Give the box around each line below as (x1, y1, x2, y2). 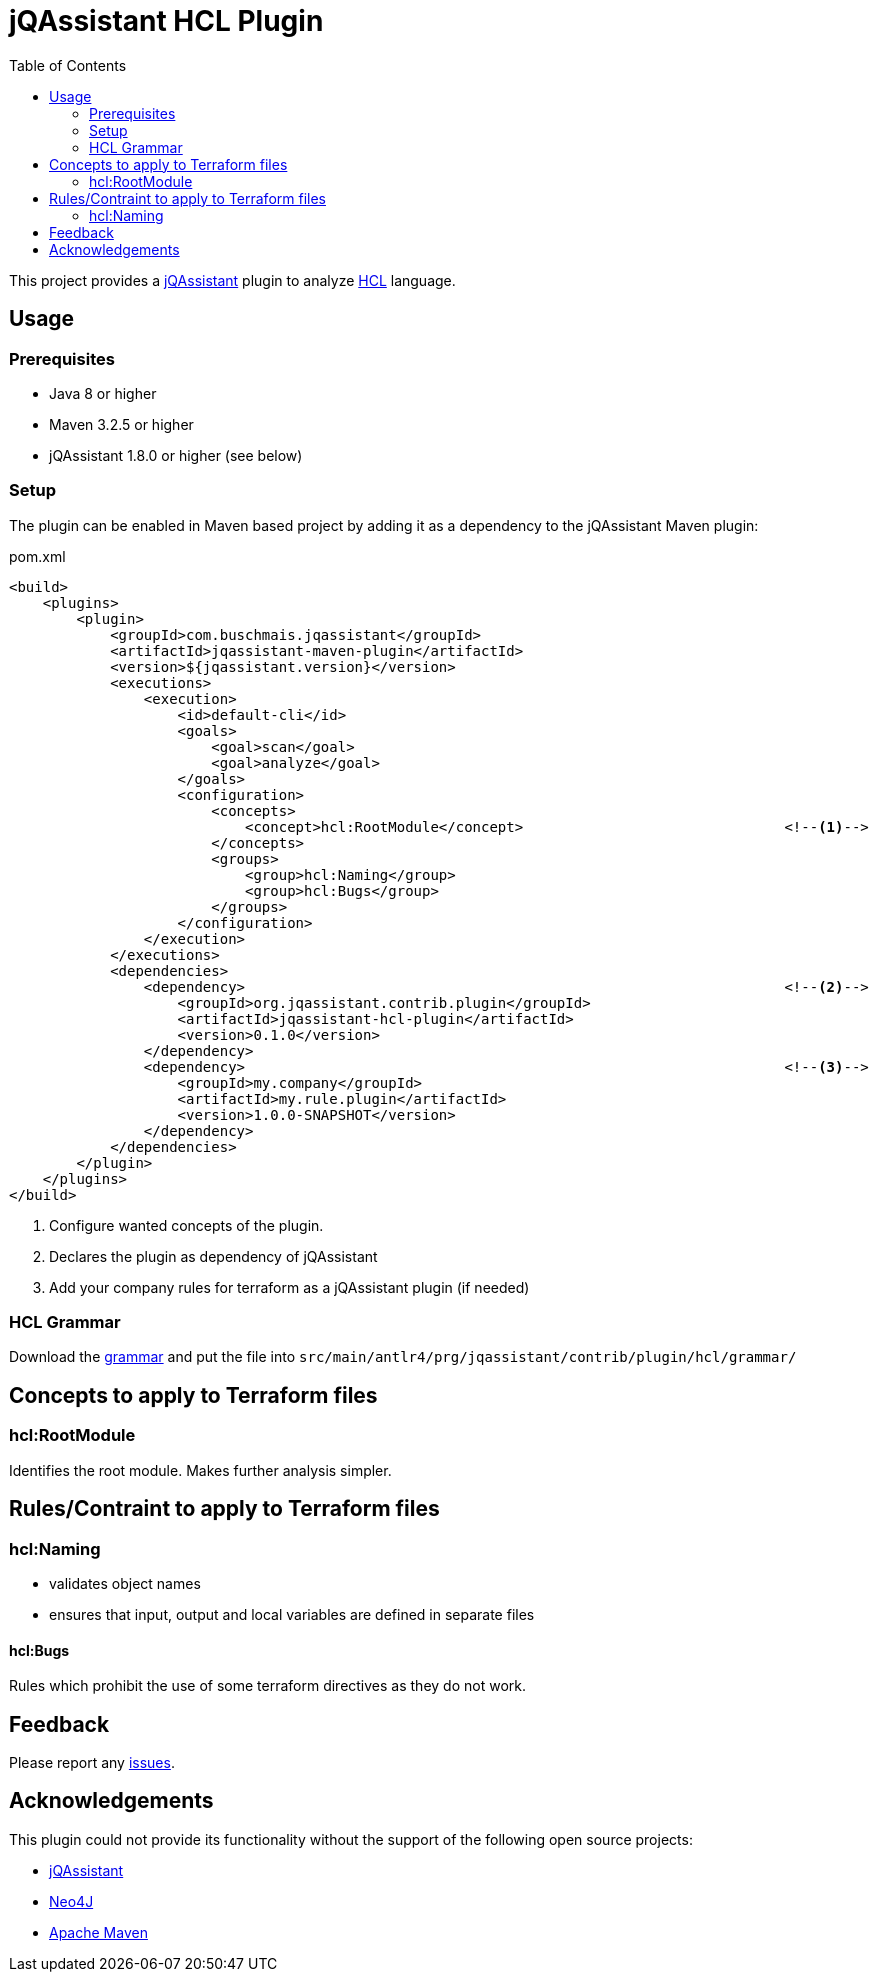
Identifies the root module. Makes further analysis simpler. (9, 1461, 392, 1479)
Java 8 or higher (49, 384, 157, 402)
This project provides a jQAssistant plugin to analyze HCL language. (9, 271, 456, 289)
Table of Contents (9, 56, 127, 74)
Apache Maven (49, 1923, 148, 1941)
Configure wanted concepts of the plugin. (49, 1216, 324, 1234)
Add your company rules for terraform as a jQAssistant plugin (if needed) (49, 1278, 530, 1296)
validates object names (49, 1574, 201, 1592)
